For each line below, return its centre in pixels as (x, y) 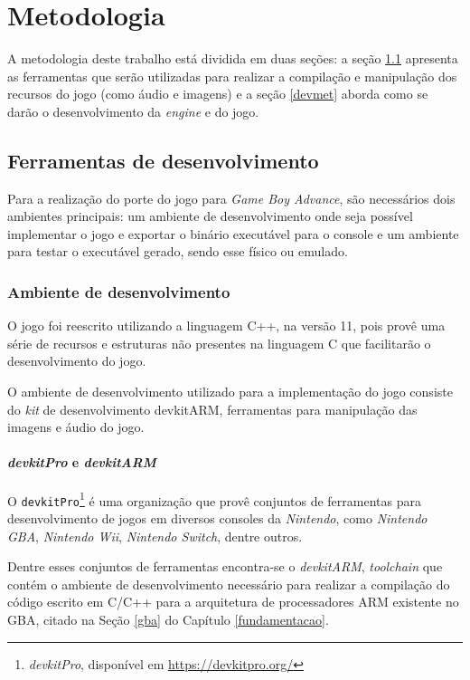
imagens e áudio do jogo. (76, 427)
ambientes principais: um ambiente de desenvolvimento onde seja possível (210, 216)
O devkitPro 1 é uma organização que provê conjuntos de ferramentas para (214, 499)
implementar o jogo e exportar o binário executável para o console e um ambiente (233, 233)
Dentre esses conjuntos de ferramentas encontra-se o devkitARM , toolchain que (225, 566)
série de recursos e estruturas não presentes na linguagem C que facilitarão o (219, 343)
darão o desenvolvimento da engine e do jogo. (133, 111)
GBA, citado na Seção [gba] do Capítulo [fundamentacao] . (168, 619)
